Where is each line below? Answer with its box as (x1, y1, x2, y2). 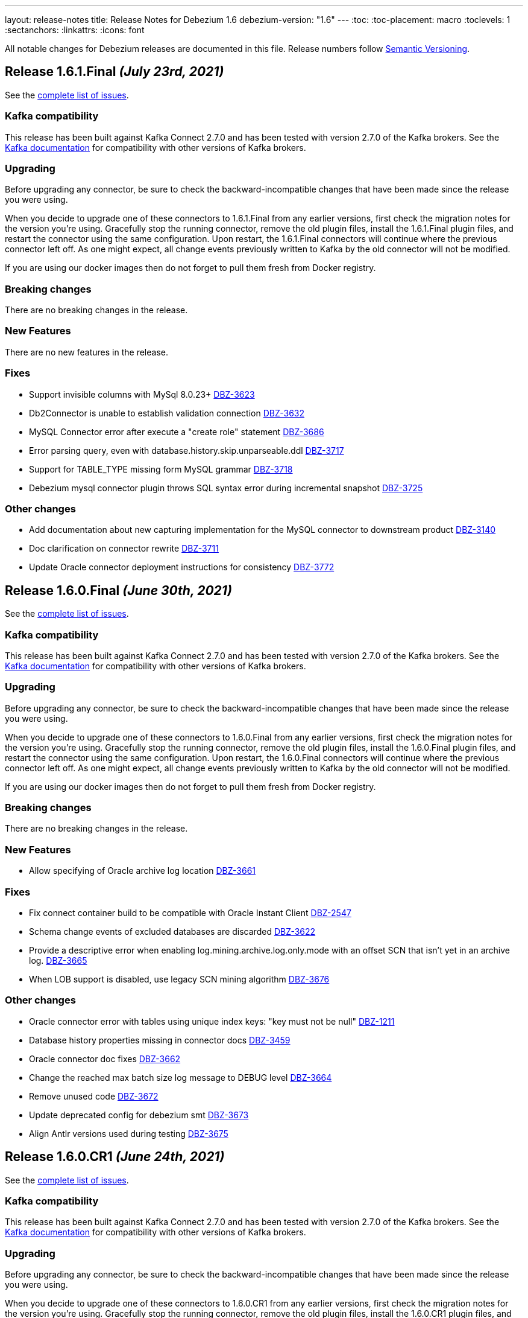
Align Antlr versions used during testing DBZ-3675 (29, 1128, 228, 1139)
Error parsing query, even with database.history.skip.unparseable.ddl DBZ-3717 (29, 445, 344, 456)
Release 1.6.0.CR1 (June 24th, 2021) (5, 1149, 225, 1165)
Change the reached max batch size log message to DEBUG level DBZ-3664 (29, 1072, 332, 1083)
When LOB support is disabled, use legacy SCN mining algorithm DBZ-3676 (29, 973, 330, 984)
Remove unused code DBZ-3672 (29, 1090, 159, 1101)
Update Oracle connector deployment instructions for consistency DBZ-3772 (29, 562, 335, 573)
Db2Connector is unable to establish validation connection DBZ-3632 (29, 407, 305, 418)
